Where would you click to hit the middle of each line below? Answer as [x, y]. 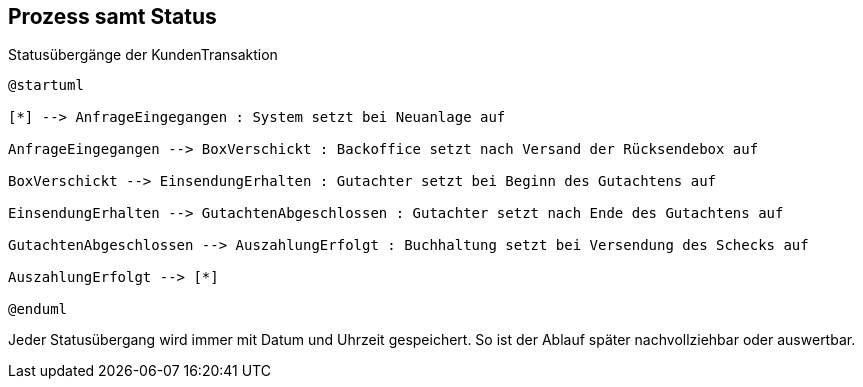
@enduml [38, 309]
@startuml [46, 85]
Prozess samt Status [112, 16]
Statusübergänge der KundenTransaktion [143, 55]
